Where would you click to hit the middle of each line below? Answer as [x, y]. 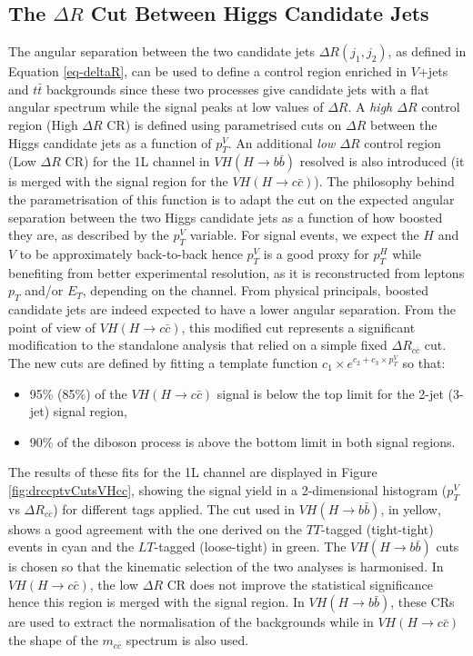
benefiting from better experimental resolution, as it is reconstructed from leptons [236, 272]
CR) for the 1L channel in [137, 161]
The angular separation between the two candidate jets [161, 51]
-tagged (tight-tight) [377, 528]
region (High [43, 124]
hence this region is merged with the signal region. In [156, 602]
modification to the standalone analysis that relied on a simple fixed [198, 345]
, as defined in [427, 51]
